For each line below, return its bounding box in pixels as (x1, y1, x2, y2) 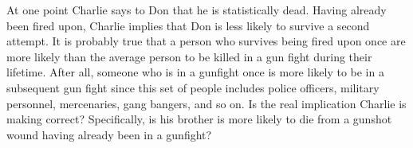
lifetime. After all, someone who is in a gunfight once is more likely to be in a (6, 64, 384, 80)
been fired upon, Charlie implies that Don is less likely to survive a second (6, 17, 370, 33)
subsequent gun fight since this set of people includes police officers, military (6, 79, 380, 95)
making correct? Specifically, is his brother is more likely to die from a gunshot (6, 111, 392, 127)
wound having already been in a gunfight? (6, 126, 212, 142)
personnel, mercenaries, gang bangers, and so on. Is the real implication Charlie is (6, 95, 407, 111)
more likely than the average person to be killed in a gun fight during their (6, 48, 372, 64)
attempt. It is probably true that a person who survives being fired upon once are (6, 33, 406, 49)
